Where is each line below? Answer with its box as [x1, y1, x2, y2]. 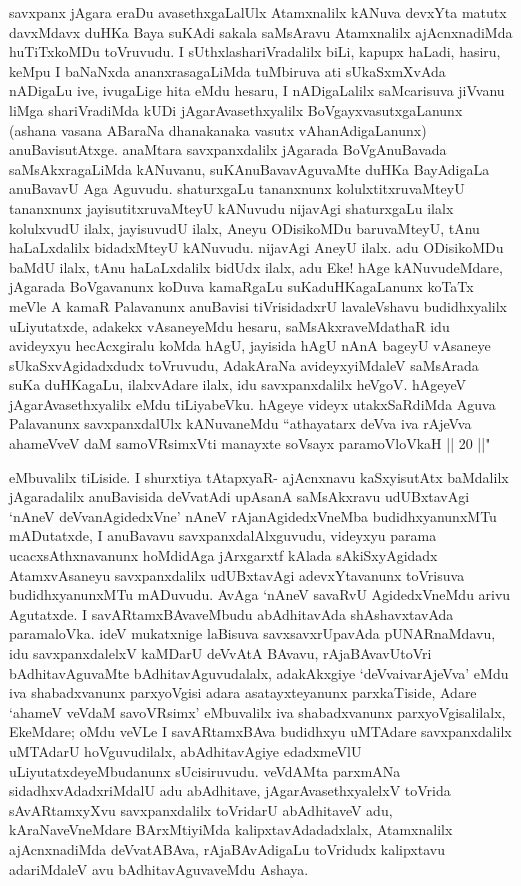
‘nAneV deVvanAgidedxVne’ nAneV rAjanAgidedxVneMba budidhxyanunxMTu [9, 505, 497, 526]
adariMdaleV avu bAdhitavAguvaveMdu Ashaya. [9, 858, 309, 879]
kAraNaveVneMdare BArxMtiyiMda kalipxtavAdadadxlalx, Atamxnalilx [9, 819, 453, 840]
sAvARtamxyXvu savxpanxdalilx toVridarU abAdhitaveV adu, [9, 799, 393, 820]
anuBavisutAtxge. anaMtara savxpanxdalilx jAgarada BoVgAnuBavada [9, 139, 447, 160]
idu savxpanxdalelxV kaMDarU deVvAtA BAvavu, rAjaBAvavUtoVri [9, 643, 432, 663]
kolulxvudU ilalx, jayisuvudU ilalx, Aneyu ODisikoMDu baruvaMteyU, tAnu [9, 217, 480, 238]
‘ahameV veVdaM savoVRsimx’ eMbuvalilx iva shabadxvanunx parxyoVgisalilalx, [9, 701, 506, 722]
